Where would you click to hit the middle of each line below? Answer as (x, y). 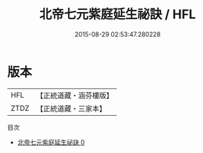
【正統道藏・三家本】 (71, 108)
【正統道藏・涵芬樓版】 (75, 95)
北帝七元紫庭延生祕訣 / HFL (118, 14)
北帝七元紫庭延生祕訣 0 (51, 142)
